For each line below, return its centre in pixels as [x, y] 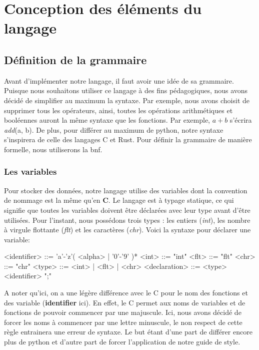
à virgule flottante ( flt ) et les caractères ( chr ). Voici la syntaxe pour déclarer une [127, 230]
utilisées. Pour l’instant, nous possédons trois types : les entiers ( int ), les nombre [127, 220]
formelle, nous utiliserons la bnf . [53, 149]
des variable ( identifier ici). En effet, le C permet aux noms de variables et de [125, 302]
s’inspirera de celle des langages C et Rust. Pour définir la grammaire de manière [128, 139]
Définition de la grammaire [75, 59]
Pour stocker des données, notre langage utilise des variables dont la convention [126, 190]
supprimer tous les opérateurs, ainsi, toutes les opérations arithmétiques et [118, 110]
